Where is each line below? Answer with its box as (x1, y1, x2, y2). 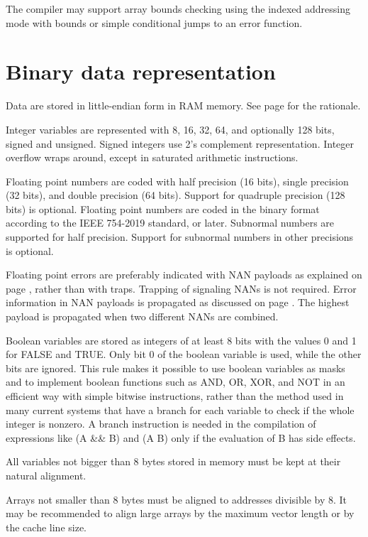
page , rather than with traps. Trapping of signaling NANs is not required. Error (6, 281, 357, 295)
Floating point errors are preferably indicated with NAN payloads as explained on (6, 267, 362, 282)
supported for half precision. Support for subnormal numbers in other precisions (6, 229, 354, 244)
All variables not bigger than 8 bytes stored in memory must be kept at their (6, 454, 341, 469)
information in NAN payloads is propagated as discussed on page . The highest (6, 295, 350, 310)
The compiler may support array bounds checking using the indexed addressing (6, 1, 350, 16)
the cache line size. (6, 519, 87, 534)
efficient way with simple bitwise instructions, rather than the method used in (6, 389, 344, 403)
